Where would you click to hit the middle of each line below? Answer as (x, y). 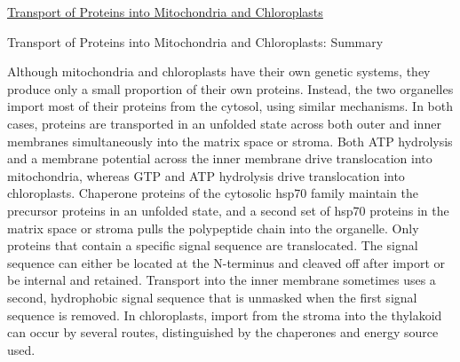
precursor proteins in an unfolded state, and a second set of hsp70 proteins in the (228, 210)
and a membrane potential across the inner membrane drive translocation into (220, 158)
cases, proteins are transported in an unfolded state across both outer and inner (224, 123)
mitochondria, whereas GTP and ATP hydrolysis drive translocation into (206, 175)
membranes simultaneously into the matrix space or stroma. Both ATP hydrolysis (230, 141)
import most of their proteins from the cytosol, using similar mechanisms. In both (230, 106)
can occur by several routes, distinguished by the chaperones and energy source (223, 332)
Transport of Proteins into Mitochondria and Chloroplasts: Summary (195, 41)
